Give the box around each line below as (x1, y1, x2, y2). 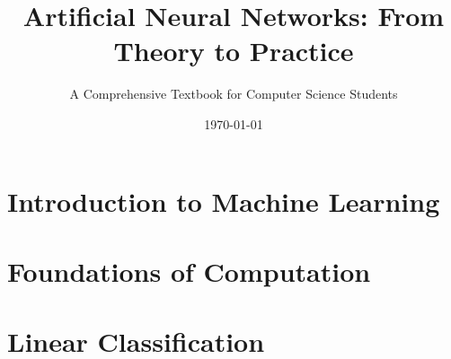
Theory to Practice (113, 32, 354, 69)
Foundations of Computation (7, 252, 371, 289)
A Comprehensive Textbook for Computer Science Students (69, 84, 398, 103)
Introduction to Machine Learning (7, 182, 440, 219)
